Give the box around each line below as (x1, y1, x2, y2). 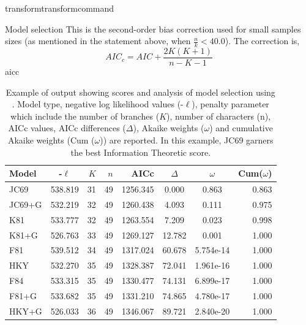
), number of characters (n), (166, 109, 271, 122)
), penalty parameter (192, 97, 269, 110)
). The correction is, (225, 34, 300, 47)
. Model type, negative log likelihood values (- (12, 97, 184, 110)
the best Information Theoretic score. (70, 145, 211, 158)
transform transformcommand (5, 2, 114, 14)
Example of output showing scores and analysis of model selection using (6, 85, 275, 98)
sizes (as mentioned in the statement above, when (5, 34, 191, 47)
